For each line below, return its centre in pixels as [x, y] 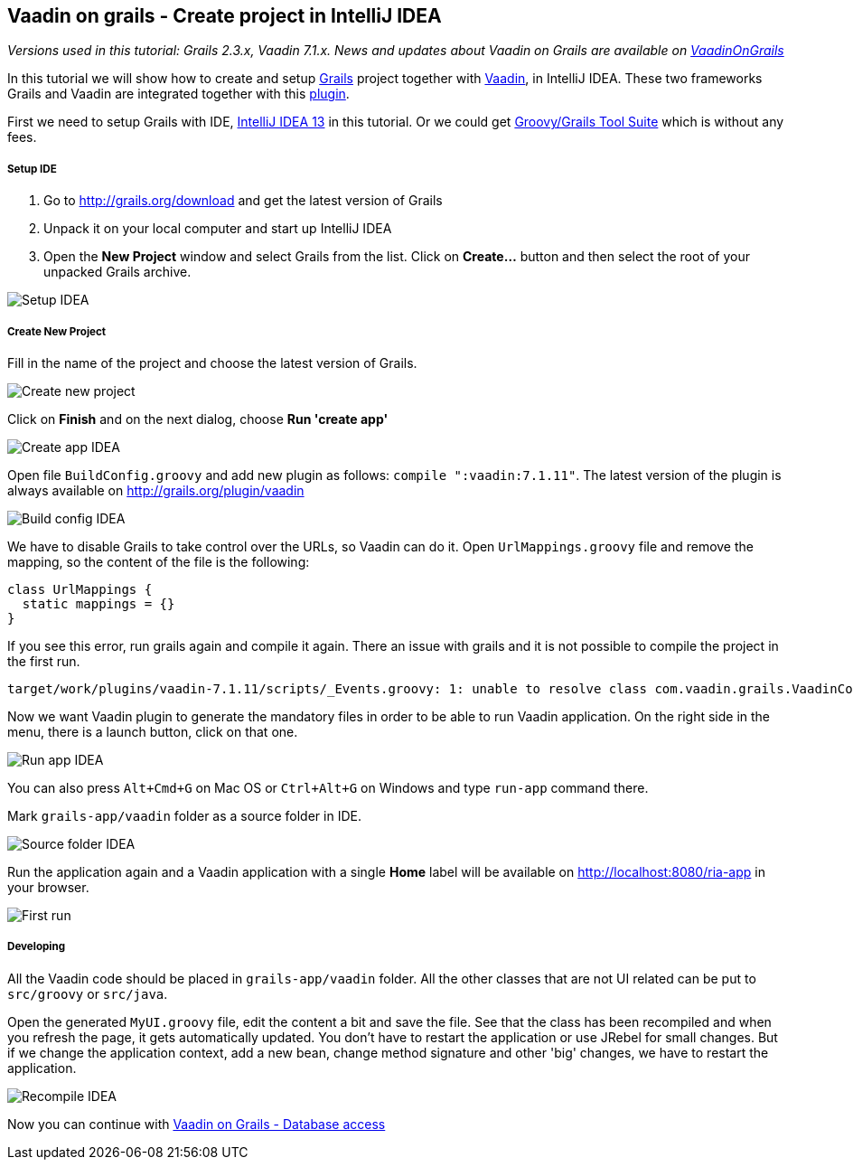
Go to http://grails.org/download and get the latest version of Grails [243, 201]
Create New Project [57, 331]
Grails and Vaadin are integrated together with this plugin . [178, 94]
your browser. [48, 887]
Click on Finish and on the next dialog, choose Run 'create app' [198, 419]
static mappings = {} [98, 603]
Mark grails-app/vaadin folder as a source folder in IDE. [184, 815]
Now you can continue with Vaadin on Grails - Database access [197, 1124]
